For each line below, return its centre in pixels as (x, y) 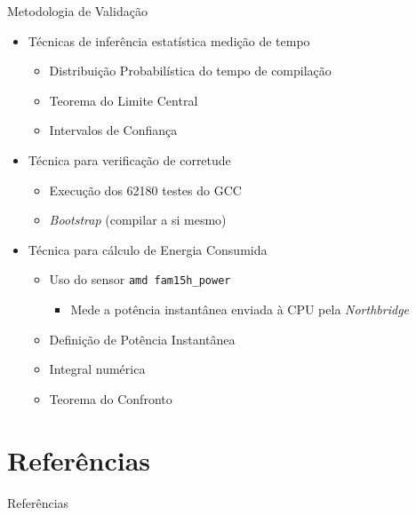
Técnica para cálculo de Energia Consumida (148, 249)
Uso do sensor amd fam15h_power (140, 279)
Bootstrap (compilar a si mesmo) (138, 220)
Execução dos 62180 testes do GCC (145, 190)
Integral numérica (97, 369)
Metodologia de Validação (77, 11)
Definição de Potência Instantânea (142, 339)
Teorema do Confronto (111, 398)
